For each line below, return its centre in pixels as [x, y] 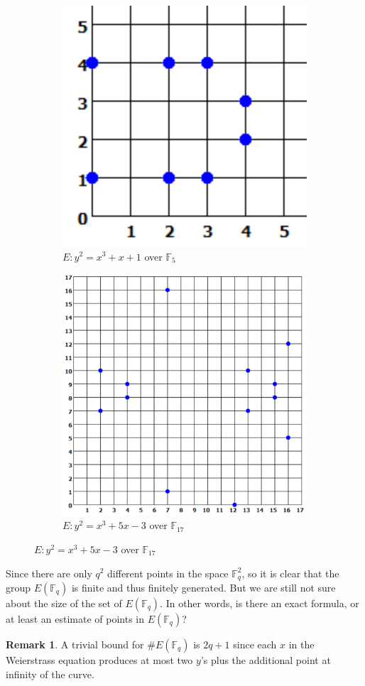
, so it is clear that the [290, 573]
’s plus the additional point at [266, 660]
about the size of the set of [64, 603]
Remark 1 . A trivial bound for [75, 644]
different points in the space [168, 573]
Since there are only [49, 573]
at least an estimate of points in [75, 619]
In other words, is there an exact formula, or [262, 603]
